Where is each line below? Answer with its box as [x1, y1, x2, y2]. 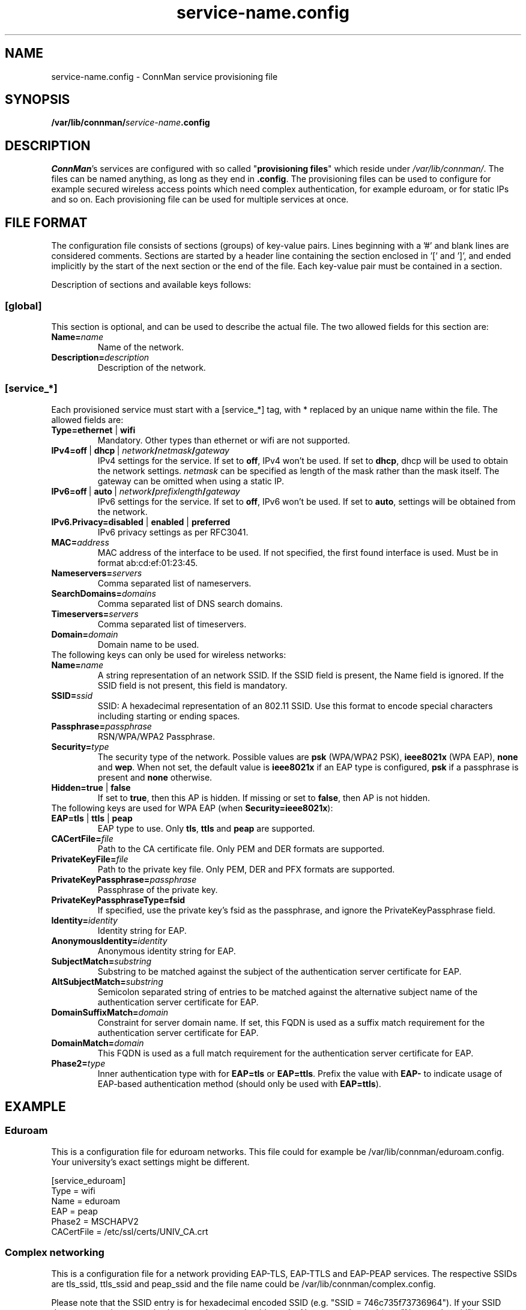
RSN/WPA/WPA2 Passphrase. [97, 731, 216, 742]
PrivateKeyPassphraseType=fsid [51, 894, 186, 905]
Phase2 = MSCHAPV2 [51, 1216, 139, 1226]
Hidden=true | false [51, 782, 131, 793]
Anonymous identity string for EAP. [97, 945, 236, 956]
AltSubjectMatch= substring [51, 976, 163, 987]
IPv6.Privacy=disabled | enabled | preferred [51, 516, 231, 527]
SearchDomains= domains [51, 588, 156, 599]
